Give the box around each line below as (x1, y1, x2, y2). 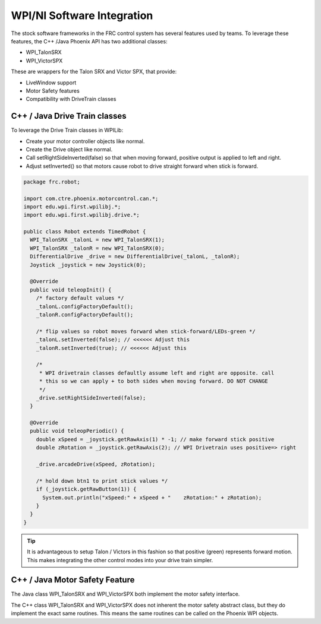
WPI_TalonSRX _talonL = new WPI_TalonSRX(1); (30, 236, 165, 243)
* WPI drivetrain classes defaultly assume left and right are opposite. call (39, 369, 275, 376)
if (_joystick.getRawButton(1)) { (36, 486, 137, 493)
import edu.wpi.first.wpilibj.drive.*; (23, 211, 140, 218)
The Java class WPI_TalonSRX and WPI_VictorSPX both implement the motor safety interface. (11, 591, 240, 598)
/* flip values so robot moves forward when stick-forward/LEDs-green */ (36, 328, 256, 335)
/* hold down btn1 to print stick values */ (36, 477, 168, 484)
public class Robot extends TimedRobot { (23, 229, 146, 235)
